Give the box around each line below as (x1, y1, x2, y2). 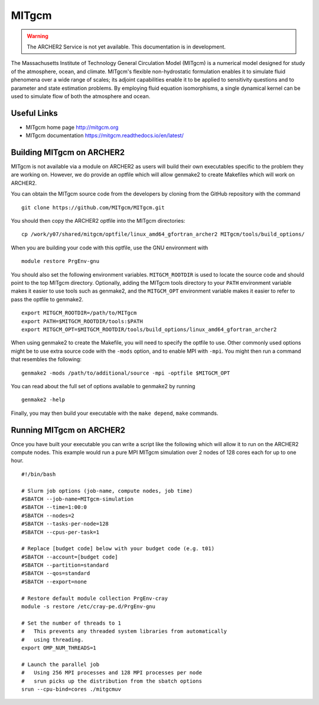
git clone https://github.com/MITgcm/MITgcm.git (21, 204, 165, 211)
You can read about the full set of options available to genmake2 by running (11, 382, 196, 389)
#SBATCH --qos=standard (21, 570, 90, 577)
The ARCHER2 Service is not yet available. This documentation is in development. (27, 43, 226, 50)
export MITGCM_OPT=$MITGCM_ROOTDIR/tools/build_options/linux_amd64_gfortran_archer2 (21, 326, 277, 333)
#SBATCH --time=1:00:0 (21, 504, 87, 511)
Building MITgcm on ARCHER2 (11, 148, 125, 157)
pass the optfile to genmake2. (11, 295, 84, 303)
